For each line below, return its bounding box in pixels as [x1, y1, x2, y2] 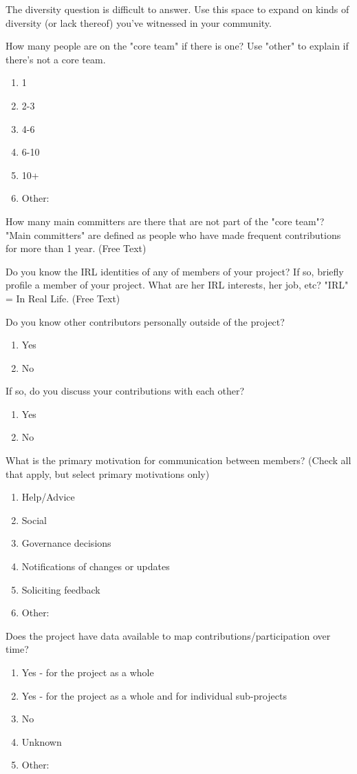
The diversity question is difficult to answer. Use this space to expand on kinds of [6, 2, 349, 16]
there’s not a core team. [6, 52, 106, 66]
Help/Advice [21, 490, 75, 504]
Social [21, 512, 47, 527]
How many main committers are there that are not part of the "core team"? [6, 213, 325, 228]
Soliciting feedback [21, 582, 100, 596]
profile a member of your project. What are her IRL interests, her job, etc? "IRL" [6, 278, 349, 292]
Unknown [21, 734, 62, 749]
